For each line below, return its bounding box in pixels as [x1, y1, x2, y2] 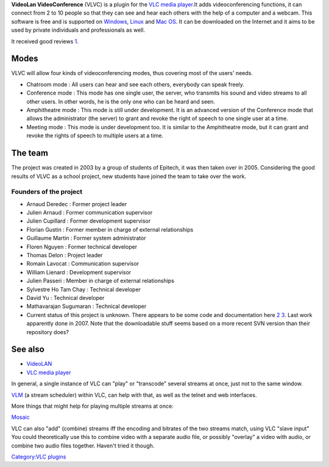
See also [11, 344, 45, 355]
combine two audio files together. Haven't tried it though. [11, 442, 155, 449]
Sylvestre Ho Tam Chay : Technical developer [26, 285, 141, 293]
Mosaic [11, 413, 30, 421]
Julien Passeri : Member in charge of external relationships [26, 277, 175, 285]
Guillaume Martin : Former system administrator [26, 235, 146, 242]
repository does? [26, 328, 69, 335]
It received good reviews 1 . [11, 37, 79, 45]
